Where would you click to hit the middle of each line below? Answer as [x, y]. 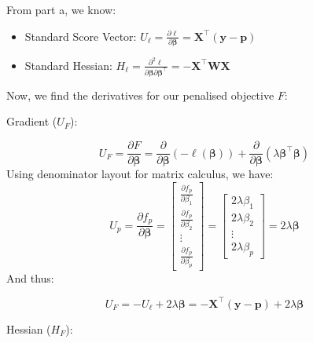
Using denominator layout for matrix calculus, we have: [140, 174]
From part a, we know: [61, 9]
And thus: [30, 277]
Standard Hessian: [68, 65]
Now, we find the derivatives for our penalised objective [140, 95]
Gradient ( [32, 121]
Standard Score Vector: [81, 36]
